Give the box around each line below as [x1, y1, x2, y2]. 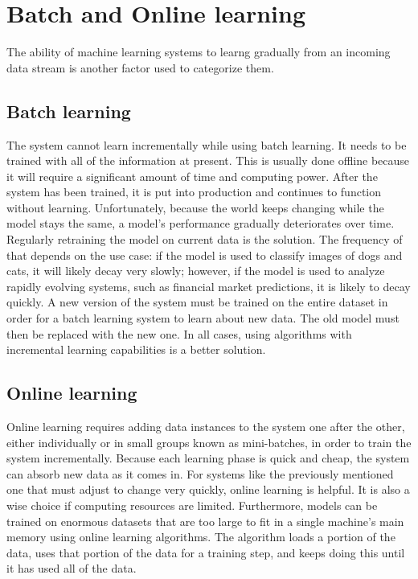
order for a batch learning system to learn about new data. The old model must [6, 310, 400, 326]
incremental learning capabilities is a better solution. [6, 341, 266, 358]
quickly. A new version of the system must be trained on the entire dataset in [6, 294, 388, 310]
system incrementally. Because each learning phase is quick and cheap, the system [6, 450, 410, 466]
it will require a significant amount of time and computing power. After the [6, 167, 378, 184]
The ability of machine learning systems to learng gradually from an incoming [6, 43, 391, 60]
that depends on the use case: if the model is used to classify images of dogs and [6, 246, 403, 263]
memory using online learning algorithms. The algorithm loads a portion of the [6, 528, 395, 545]
